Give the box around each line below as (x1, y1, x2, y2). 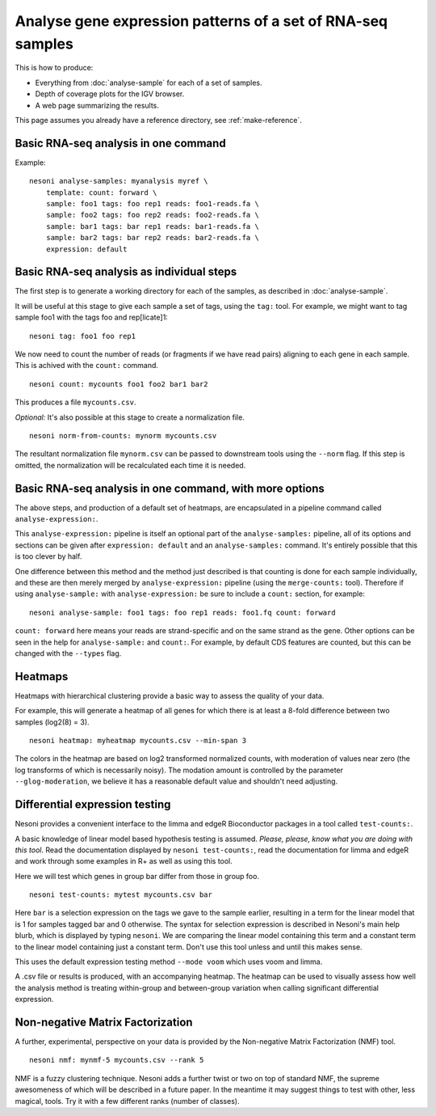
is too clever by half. (15, 552, 82, 561)
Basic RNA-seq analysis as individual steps (15, 265, 237, 279)
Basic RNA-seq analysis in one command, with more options (15, 481, 325, 495)
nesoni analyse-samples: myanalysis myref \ (29, 176, 209, 186)
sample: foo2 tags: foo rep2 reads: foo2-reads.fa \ (45, 210, 260, 220)
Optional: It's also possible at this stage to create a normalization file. (15, 412, 245, 422)
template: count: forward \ (45, 188, 157, 197)
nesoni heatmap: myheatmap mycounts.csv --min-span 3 (29, 736, 246, 746)
